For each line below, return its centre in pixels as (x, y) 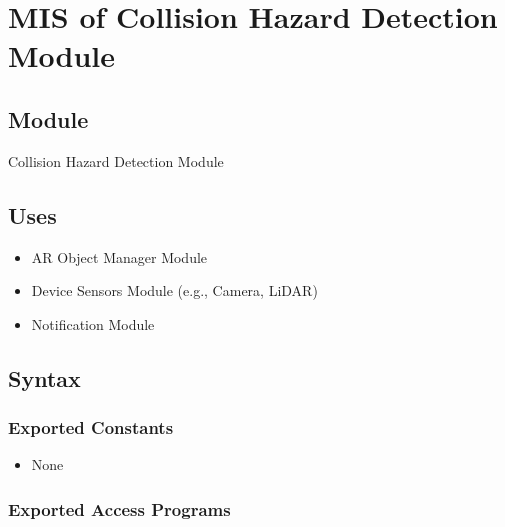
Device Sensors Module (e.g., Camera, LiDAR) (174, 290)
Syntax (44, 377)
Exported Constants (91, 427)
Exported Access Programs (119, 508)
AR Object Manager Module (119, 256)
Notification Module (93, 323)
